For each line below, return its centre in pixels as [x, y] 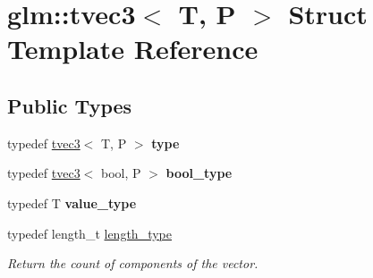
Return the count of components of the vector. [133, 263]
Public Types [70, 105]
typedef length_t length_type [89, 233]
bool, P [121, 173]
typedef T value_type [72, 202]
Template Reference [133, 49]
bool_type [199, 173]
